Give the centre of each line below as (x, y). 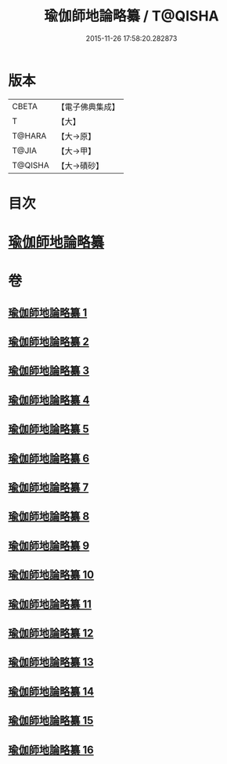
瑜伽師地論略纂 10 (51, 575)
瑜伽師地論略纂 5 (49, 429)
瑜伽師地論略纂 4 (49, 400)
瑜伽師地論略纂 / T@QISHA (132, 16)
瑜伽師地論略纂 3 (49, 371)
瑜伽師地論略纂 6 (49, 458)
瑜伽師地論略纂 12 (51, 633)
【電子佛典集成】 (88, 107)
